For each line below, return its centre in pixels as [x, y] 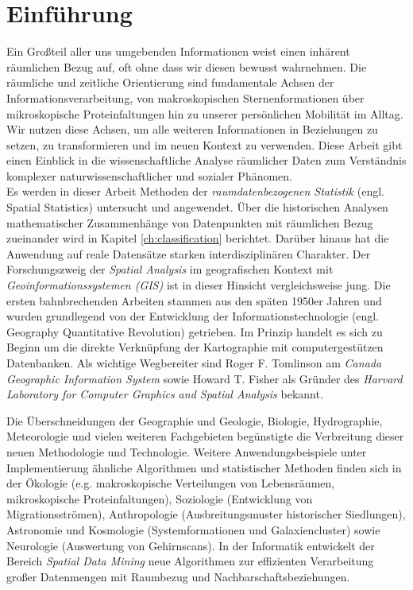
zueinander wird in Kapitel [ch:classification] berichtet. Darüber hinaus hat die [198, 238]
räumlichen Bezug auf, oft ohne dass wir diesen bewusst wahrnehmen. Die [187, 66]
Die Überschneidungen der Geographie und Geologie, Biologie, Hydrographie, [195, 420]
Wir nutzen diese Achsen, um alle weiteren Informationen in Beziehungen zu [192, 129]
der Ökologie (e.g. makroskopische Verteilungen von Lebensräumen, [171, 483]
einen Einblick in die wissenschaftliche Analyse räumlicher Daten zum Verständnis [206, 160]
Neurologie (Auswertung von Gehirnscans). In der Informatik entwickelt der [191, 545]
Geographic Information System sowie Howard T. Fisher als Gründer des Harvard [205, 378]
